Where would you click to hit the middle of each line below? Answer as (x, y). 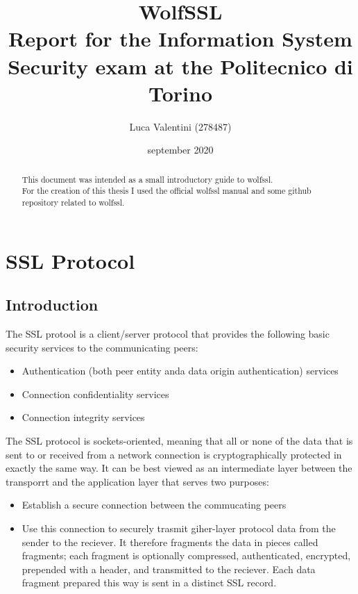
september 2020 (180, 150)
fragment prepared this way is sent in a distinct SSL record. (149, 583)
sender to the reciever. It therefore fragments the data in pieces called (170, 542)
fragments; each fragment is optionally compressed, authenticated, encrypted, (186, 555)
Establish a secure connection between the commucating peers (154, 505)
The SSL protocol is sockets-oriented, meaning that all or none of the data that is (179, 440)
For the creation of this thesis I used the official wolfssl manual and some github (167, 191)
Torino (180, 93)
